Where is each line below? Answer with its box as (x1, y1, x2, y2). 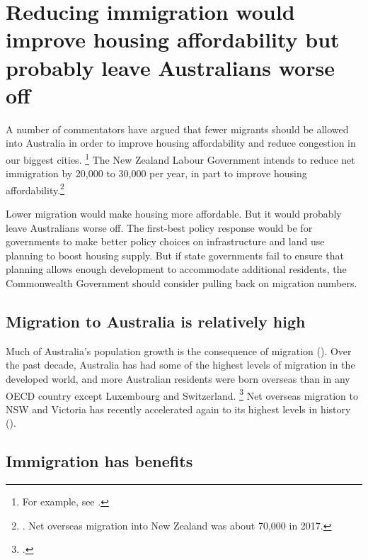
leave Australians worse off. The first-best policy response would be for (6, 220, 313, 235)
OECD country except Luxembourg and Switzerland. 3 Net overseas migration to (6, 386, 358, 403)
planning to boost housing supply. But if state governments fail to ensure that (6, 247, 344, 262)
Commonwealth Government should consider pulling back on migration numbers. (6, 275, 357, 290)
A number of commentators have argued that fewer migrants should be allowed (6, 121, 349, 136)
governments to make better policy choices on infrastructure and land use (6, 234, 325, 249)
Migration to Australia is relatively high (6, 310, 306, 332)
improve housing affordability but (6, 25, 340, 54)
